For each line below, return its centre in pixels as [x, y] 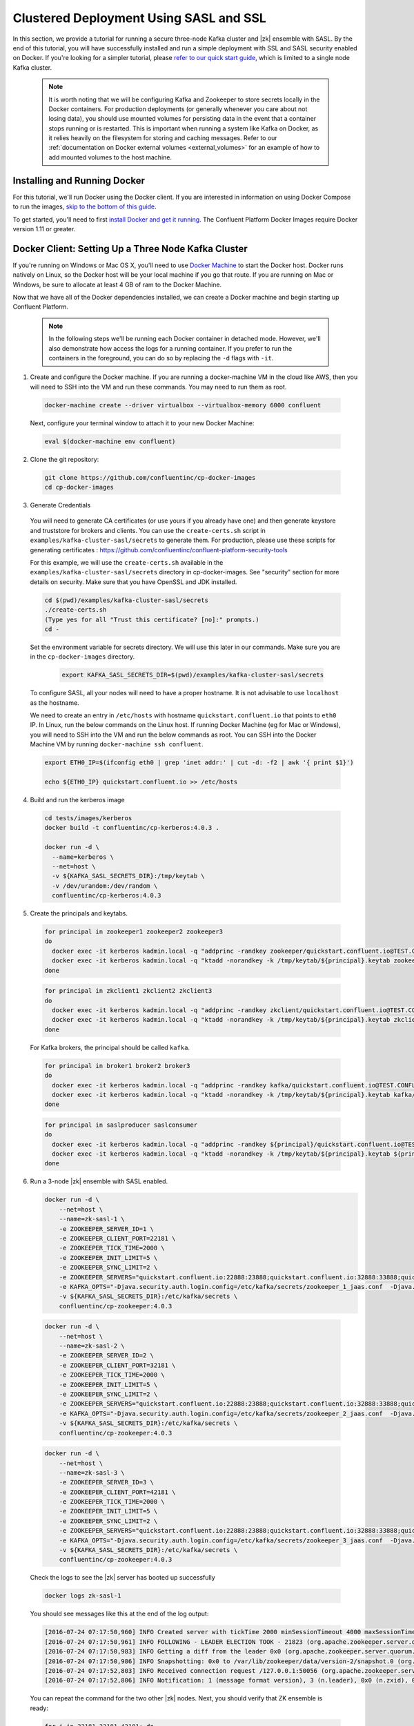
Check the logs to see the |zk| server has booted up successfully [122, 1578]
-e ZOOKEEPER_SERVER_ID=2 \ [107, 1356]
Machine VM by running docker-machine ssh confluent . [117, 744]
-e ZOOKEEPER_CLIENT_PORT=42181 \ [117, 1492]
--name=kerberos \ [83, 857]
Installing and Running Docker [79, 181]
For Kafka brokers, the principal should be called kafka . [110, 1047]
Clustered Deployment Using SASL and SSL [140, 18]
